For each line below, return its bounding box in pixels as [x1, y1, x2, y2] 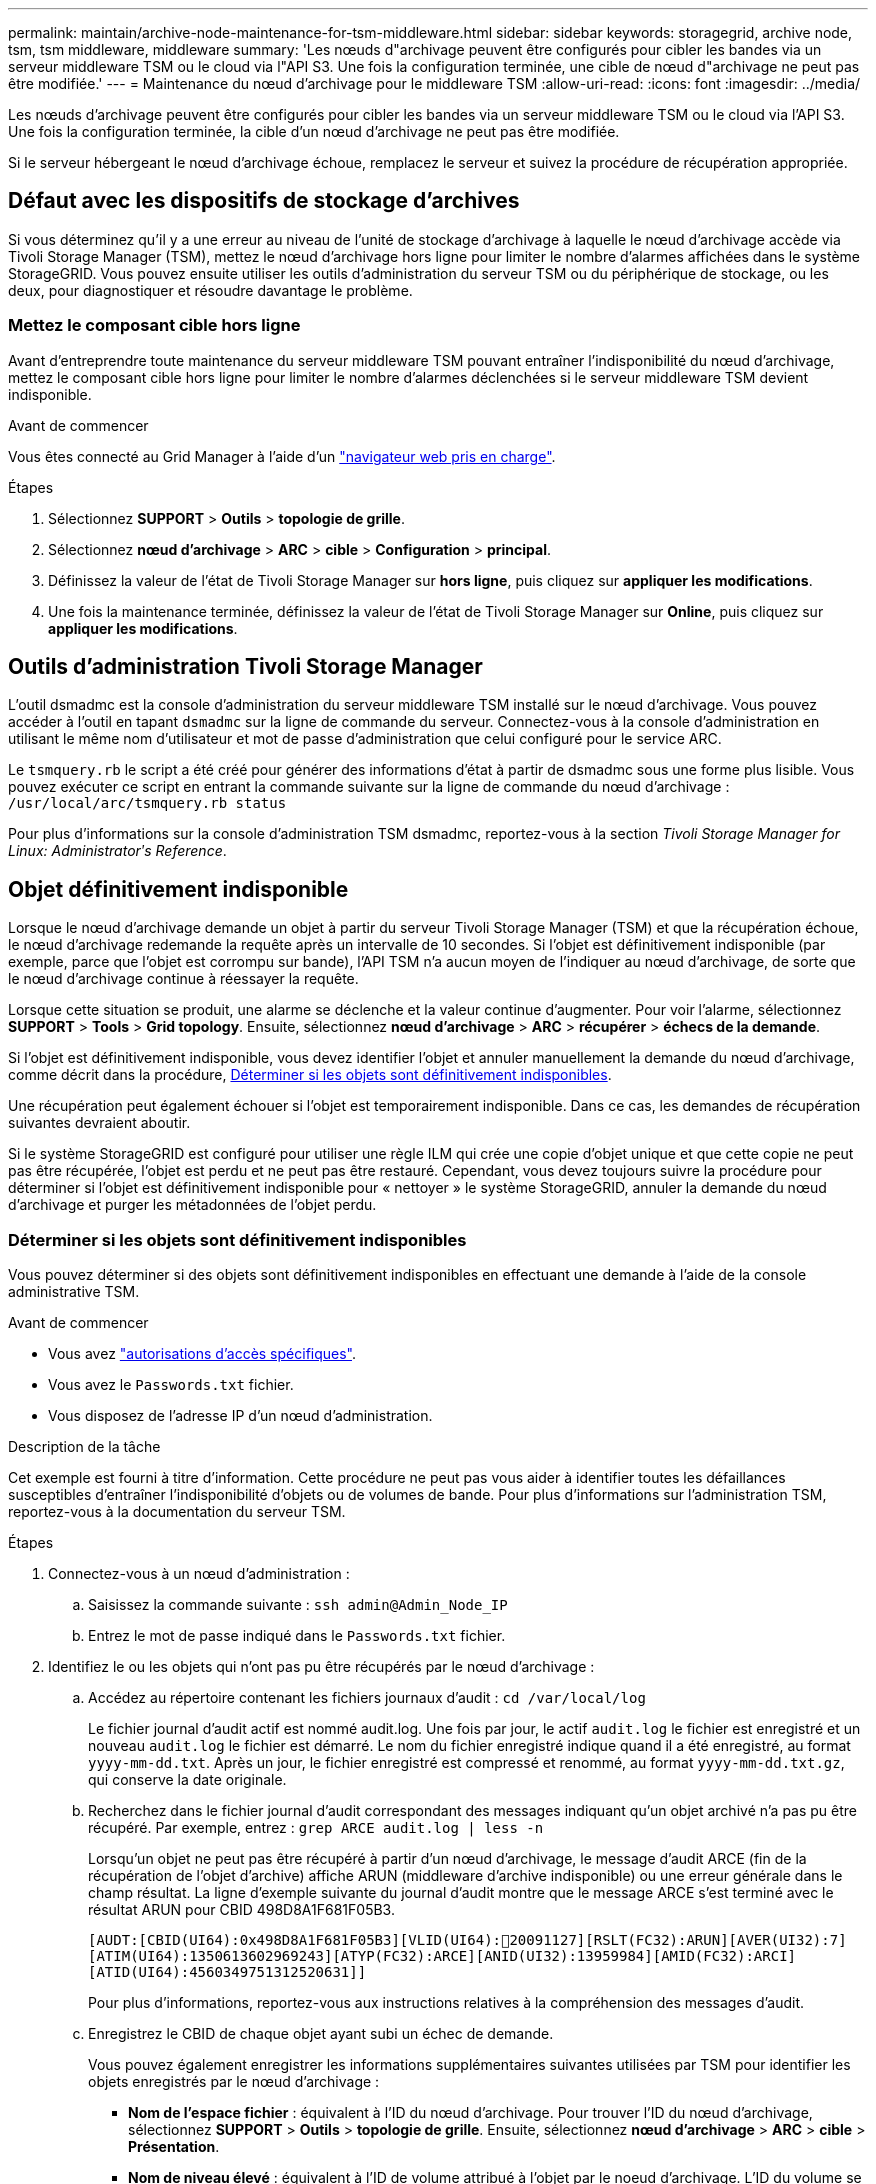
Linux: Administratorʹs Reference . [8, 842, 227, 860]
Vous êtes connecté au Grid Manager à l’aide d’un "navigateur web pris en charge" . [8, 447, 556, 465]
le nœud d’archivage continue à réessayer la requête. [8, 970, 359, 988]
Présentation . [128, 2138, 220, 2156]
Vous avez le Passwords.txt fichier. [48, 1376, 294, 1394]
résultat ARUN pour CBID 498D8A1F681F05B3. [88, 1901, 395, 1919]
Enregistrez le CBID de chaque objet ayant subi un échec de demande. [88, 2025, 554, 2043]
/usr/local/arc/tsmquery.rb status [8, 795, 287, 812]
